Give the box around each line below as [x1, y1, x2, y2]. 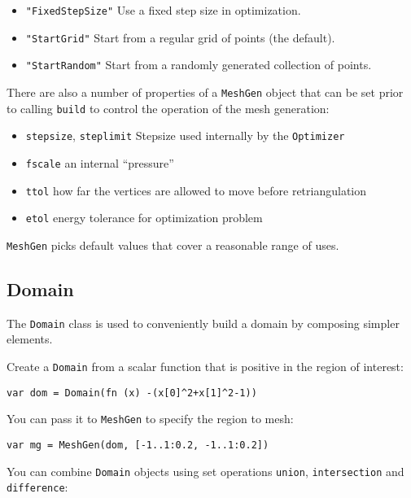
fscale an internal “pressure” [25, 154, 174, 171]
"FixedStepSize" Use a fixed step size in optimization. [25, 2, 301, 18]
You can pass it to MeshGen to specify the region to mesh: [7, 410, 294, 427]
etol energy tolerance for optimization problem [25, 209, 263, 226]
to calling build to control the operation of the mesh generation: [7, 99, 330, 116]
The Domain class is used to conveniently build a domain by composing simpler [7, 314, 400, 331]
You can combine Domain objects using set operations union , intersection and [7, 462, 404, 479]
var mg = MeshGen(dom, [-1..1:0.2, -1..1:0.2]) [7, 439, 269, 451]
